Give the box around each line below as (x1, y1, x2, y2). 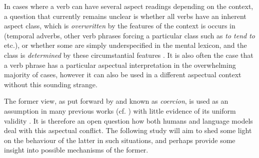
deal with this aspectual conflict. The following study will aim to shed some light (4, 125, 252, 136)
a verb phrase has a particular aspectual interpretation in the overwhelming (4, 59, 236, 70)
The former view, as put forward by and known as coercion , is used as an (4, 96, 228, 106)
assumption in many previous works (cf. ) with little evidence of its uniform (4, 105, 236, 116)
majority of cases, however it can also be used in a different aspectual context (4, 69, 241, 80)
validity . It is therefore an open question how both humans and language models (4, 115, 253, 126)
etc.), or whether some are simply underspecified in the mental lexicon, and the (4, 40, 247, 50)
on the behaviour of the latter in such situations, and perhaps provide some (4, 135, 235, 145)
